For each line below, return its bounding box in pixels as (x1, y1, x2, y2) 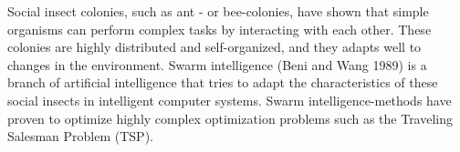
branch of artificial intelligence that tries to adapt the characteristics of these (7, 73, 438, 92)
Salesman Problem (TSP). (7, 127, 153, 146)
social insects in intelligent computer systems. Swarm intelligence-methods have (7, 90, 452, 109)
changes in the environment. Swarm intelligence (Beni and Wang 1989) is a (7, 55, 427, 74)
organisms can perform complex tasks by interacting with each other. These (7, 19, 432, 38)
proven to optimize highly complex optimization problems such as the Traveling (7, 108, 454, 127)
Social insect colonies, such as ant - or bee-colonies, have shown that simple (7, 2, 429, 20)
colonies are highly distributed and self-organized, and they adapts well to (7, 37, 422, 56)
